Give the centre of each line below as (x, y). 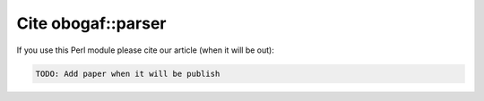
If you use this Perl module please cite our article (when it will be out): (146, 50)
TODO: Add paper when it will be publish (128, 73)
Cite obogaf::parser (91, 23)
